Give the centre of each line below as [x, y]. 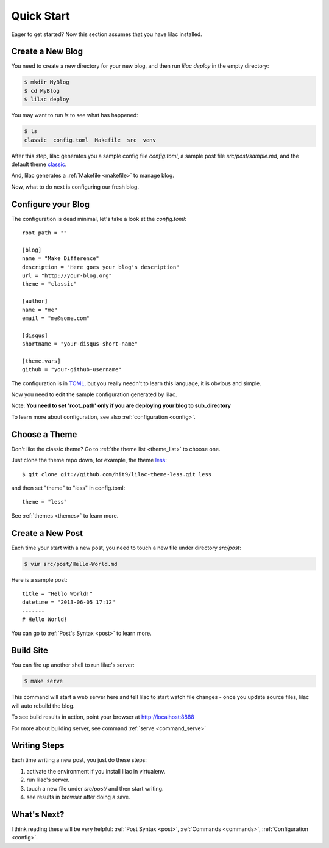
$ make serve [44, 681]
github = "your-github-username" [72, 370]
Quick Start [41, 16]
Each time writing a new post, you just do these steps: [79, 760]
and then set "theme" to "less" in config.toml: [68, 488]
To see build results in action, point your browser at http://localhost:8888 [103, 717]
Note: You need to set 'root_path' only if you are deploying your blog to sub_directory [121, 405]
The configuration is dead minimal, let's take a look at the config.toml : [99, 219]
